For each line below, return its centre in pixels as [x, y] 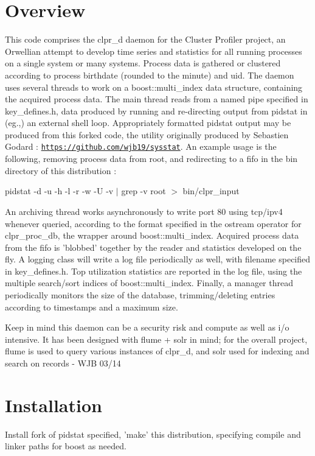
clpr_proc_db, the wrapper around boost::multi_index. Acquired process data [152, 235]
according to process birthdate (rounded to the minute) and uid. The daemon [150, 75]
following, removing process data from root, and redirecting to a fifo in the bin [151, 159]
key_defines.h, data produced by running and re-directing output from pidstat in [156, 110]
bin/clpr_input [211, 191]
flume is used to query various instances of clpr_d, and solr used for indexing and [157, 351]
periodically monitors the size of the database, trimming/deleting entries [140, 295]
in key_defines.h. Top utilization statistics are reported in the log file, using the [154, 271]
